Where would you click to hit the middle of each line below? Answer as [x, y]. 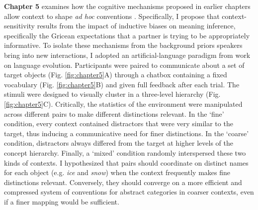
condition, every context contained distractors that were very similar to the [119, 123]
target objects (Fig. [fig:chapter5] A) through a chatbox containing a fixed [116, 75]
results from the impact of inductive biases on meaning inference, [136, 26]
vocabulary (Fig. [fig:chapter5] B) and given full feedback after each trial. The [122, 84]
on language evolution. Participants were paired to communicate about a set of [124, 65]
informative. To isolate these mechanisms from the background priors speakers [123, 45]
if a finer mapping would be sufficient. [62, 201]
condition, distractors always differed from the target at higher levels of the [119, 143]
